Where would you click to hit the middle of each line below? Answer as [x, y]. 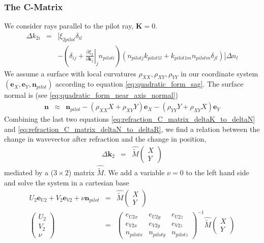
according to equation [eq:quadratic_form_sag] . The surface [150, 84]
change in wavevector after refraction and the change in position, [105, 139]
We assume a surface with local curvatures [70, 73]
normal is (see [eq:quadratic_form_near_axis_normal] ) [91, 95]
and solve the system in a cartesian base [67, 182]
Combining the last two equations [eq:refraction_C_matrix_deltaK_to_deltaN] [130, 119]
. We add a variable [134, 172]
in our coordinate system [219, 73]
